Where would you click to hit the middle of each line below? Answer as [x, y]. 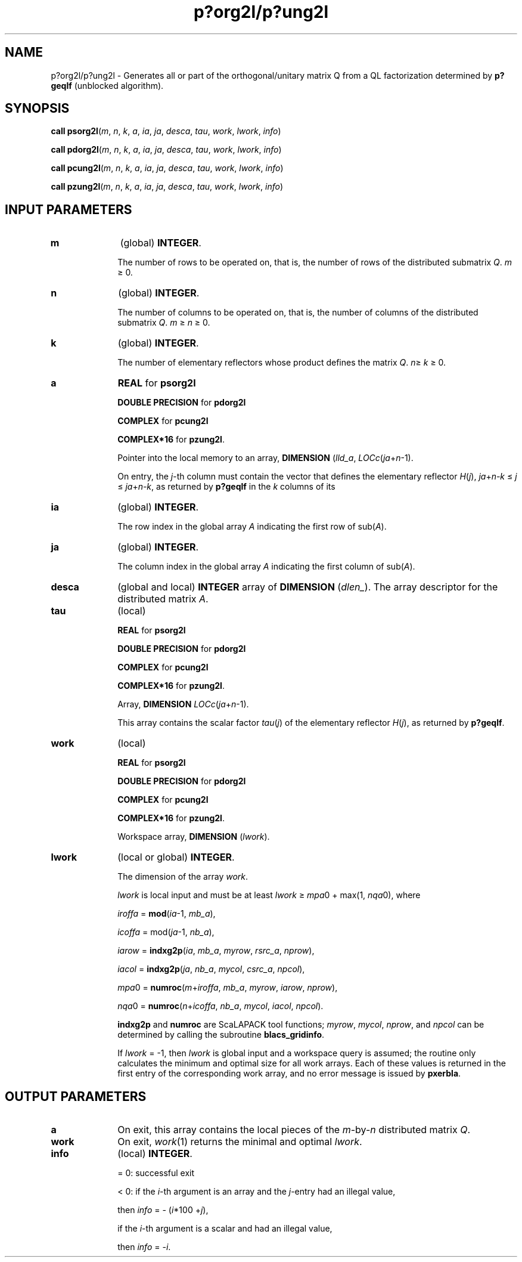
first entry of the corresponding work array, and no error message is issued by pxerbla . [289, 1074]
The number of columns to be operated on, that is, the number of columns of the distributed [298, 313]
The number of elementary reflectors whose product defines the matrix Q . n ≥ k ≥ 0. [282, 363]
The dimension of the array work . [183, 877]
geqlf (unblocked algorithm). [107, 85]
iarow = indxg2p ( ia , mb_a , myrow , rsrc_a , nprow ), [216, 951]
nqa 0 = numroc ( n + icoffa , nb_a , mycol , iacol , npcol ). [220, 1006]
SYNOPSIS [37, 109]
